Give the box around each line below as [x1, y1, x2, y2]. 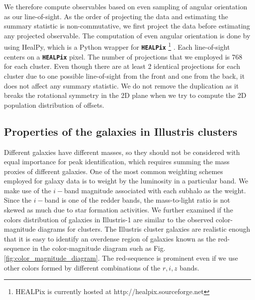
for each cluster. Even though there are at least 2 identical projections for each [4, 61, 240, 71]
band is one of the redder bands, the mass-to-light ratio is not [44, 195, 230, 205]
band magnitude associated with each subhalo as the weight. [64, 185, 246, 195]
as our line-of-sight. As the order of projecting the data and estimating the [4, 11, 229, 21]
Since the [4, 195, 31, 205]
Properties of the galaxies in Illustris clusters [4, 123, 237, 139]
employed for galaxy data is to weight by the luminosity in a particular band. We [4, 176, 249, 186]
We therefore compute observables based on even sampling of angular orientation [4, 1, 247, 11]
